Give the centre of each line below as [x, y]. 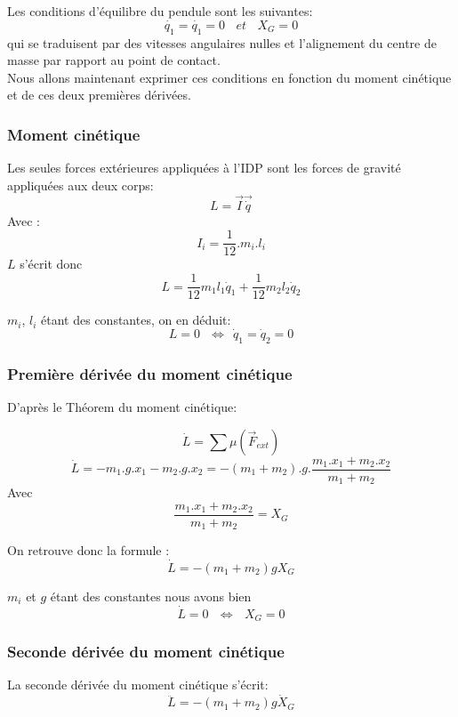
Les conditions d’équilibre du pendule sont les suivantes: [160, 11]
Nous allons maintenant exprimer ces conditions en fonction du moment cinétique [229, 77]
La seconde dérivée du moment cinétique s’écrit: [138, 685]
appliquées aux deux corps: [80, 185]
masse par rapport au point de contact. [114, 60]
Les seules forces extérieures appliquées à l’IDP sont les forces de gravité [204, 168]
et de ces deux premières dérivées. [99, 95]
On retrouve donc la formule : [88, 550]
